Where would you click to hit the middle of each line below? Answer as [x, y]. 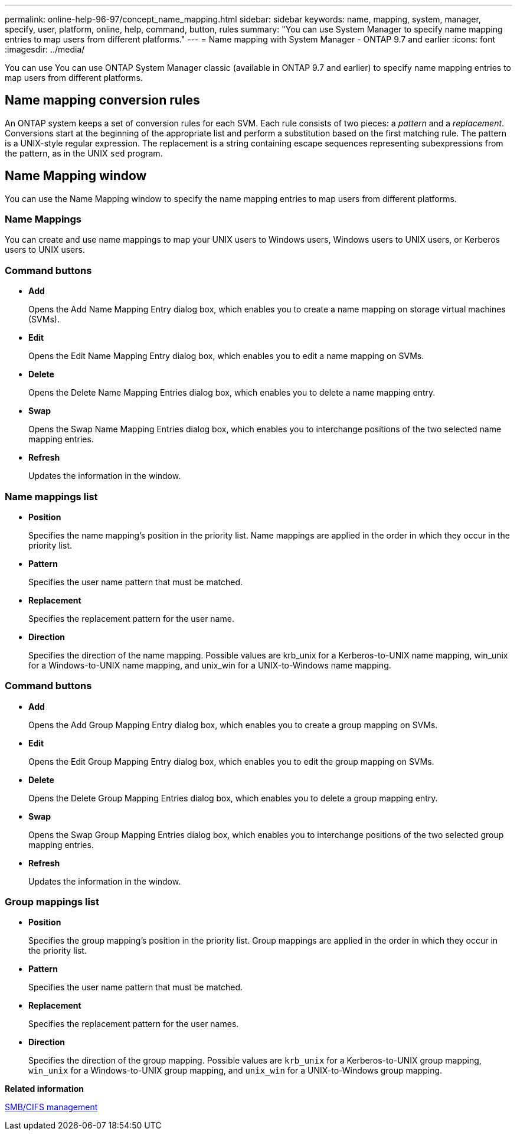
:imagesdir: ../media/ [45, 49]
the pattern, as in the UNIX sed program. [84, 153]
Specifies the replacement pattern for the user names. [134, 1024]
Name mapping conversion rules [102, 100]
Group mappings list [52, 902]
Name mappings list [51, 496]
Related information [45, 1089]
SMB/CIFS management [51, 1107]
